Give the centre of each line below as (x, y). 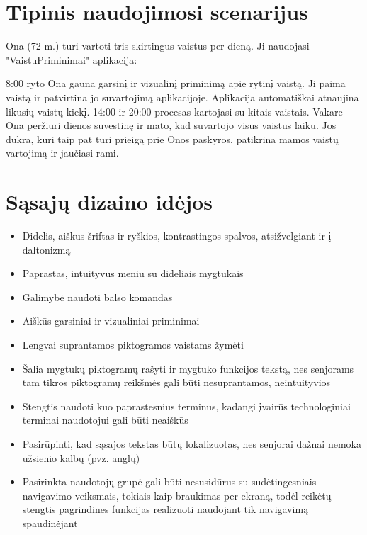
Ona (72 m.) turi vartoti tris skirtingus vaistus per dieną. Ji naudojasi (158, 46)
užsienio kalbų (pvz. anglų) (81, 457)
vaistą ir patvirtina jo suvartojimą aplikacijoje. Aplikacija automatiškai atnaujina (182, 97)
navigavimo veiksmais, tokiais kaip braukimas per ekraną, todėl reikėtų (177, 495)
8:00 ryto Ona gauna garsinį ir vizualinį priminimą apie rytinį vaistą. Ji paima (176, 83)
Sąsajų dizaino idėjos (109, 202)
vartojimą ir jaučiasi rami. (62, 153)
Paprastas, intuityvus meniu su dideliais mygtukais (133, 273)
